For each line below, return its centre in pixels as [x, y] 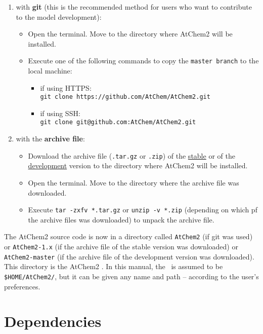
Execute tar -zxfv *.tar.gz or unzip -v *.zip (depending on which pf [143, 210]
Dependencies [53, 321]
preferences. [22, 286]
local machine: [50, 71]
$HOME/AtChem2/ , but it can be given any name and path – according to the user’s [131, 276]
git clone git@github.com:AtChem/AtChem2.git [118, 122]
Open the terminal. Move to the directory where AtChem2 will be [130, 34]
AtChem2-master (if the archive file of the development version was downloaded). [129, 256]
